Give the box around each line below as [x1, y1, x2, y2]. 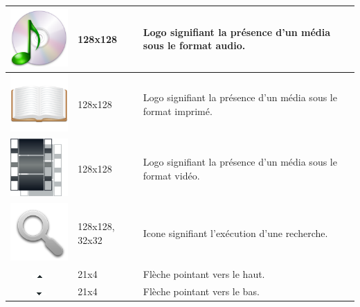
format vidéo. [143, 168, 200, 182]
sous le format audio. [143, 38, 246, 53]
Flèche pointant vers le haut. [143, 266, 265, 281]
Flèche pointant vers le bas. [143, 283, 260, 298]
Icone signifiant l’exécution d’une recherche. [143, 225, 328, 240]
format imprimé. [143, 103, 213, 118]
